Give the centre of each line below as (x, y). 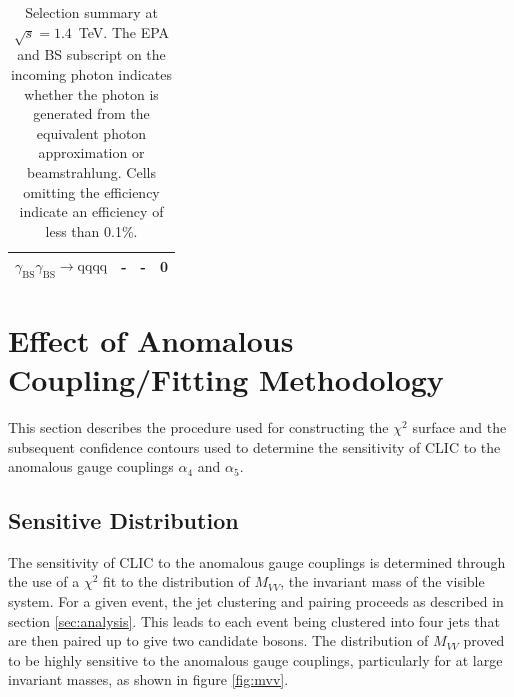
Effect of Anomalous (151, 339)
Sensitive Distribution (123, 520)
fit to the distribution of (176, 581)
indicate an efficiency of (91, 211)
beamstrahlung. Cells (91, 171)
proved (484, 640)
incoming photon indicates (91, 73)
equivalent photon (91, 132)
